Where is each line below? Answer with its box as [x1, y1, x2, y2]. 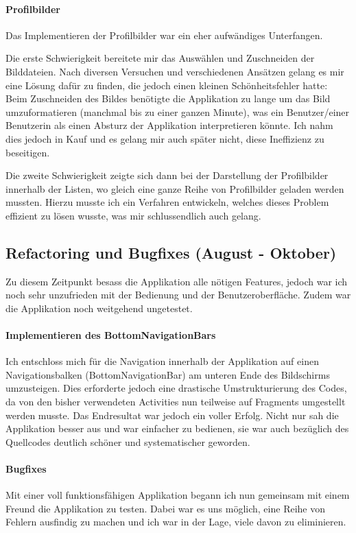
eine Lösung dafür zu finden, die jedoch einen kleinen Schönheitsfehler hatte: [5, 78, 328, 92]
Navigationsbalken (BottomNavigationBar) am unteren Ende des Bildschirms [5, 367, 330, 381]
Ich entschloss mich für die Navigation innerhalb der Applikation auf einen [5, 354, 319, 368]
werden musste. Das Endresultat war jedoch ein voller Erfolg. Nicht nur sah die [5, 407, 339, 422]
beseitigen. [5, 145, 50, 159]
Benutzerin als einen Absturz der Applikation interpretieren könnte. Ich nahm [5, 118, 333, 132]
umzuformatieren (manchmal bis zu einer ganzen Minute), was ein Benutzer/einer [5, 104, 350, 119]
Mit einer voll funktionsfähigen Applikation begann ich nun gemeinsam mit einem [5, 488, 350, 502]
